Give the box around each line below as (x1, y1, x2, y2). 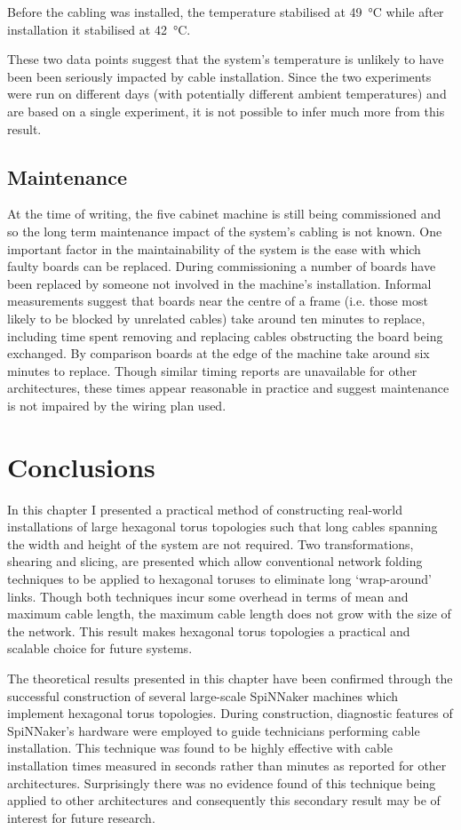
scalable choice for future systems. (7, 639, 193, 658)
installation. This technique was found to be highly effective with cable (7, 738, 393, 757)
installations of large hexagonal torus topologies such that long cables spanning (7, 517, 438, 536)
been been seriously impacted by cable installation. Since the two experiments (7, 67, 432, 85)
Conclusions (7, 448, 155, 484)
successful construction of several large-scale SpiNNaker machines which (7, 686, 399, 705)
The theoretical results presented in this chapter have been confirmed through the (7, 668, 453, 687)
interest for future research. (7, 808, 155, 826)
